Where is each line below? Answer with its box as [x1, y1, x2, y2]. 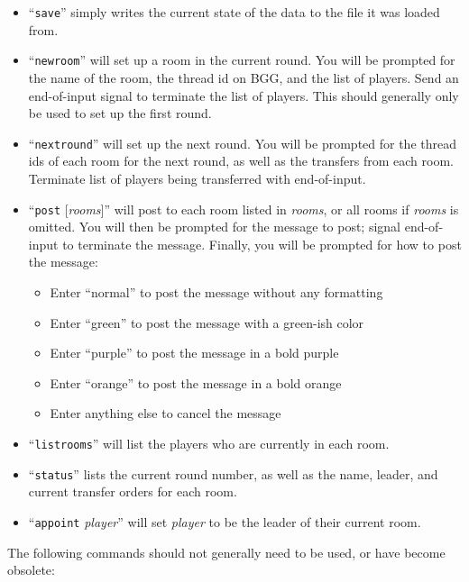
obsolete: [7, 560, 55, 579]
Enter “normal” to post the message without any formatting [50, 282, 383, 301]
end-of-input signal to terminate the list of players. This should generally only [28, 86, 459, 105]
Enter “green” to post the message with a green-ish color [50, 313, 364, 332]
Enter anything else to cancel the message [50, 404, 281, 423]
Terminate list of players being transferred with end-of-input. [28, 168, 366, 187]
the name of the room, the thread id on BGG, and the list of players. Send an [28, 68, 459, 86]
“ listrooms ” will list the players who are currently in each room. [28, 433, 390, 452]
